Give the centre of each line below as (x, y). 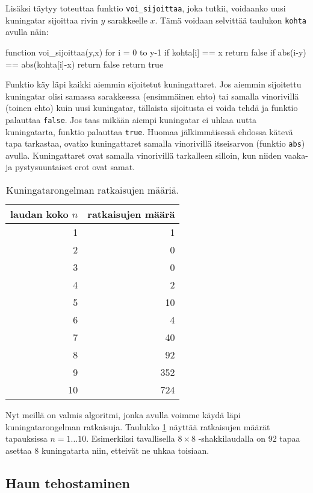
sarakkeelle (128, 20)
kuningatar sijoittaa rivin (52, 20)
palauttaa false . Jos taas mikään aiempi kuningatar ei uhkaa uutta (131, 119)
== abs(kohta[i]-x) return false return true (85, 64)
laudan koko (39, 214)
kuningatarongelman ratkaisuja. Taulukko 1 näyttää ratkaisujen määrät (138, 426)
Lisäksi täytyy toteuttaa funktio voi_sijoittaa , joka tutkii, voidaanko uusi (146, 8)
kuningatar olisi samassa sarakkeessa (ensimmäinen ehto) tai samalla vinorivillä (152, 96)
